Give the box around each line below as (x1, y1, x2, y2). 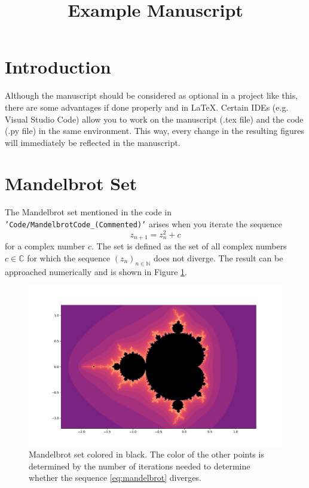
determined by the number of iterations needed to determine (29, 459, 250, 472)
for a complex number (5, 240, 85, 252)
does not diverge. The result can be (153, 251, 283, 264)
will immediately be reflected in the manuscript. (5, 136, 180, 148)
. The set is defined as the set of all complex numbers (91, 240, 287, 252)
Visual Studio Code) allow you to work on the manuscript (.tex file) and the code (5, 112, 304, 125)
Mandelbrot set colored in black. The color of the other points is (29, 448, 264, 460)
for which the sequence (27, 251, 111, 264)
